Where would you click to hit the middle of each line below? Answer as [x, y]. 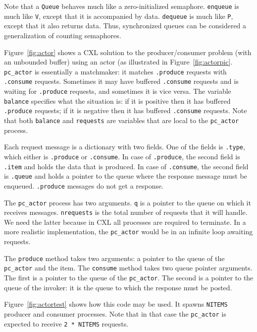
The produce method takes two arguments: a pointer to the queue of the [114, 258]
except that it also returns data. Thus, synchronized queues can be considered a [125, 26]
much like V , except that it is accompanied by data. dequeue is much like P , [119, 16]
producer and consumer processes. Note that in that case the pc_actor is [115, 313]
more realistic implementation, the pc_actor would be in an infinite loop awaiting [128, 232]
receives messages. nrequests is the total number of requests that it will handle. [126, 212]
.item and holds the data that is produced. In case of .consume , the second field [126, 166]
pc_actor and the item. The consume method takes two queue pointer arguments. [128, 268]
